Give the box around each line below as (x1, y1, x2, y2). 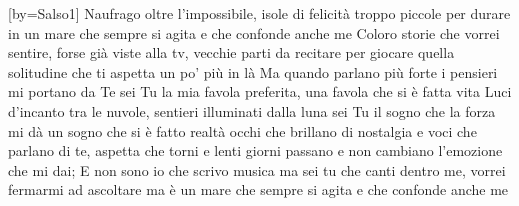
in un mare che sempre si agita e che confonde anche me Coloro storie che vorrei (8, 22, 500, 43)
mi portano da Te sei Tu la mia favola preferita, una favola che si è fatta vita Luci (8, 81, 512, 102)
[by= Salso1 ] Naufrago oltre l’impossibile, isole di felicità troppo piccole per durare (8, 3, 511, 23)
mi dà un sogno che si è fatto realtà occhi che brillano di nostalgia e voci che (8, 120, 477, 141)
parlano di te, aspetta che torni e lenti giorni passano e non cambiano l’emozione (8, 140, 503, 161)
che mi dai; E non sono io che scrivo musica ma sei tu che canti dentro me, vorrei (8, 159, 506, 180)
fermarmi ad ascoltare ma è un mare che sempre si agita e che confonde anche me (8, 179, 509, 200)
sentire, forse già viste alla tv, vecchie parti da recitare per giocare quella (8, 42, 455, 63)
